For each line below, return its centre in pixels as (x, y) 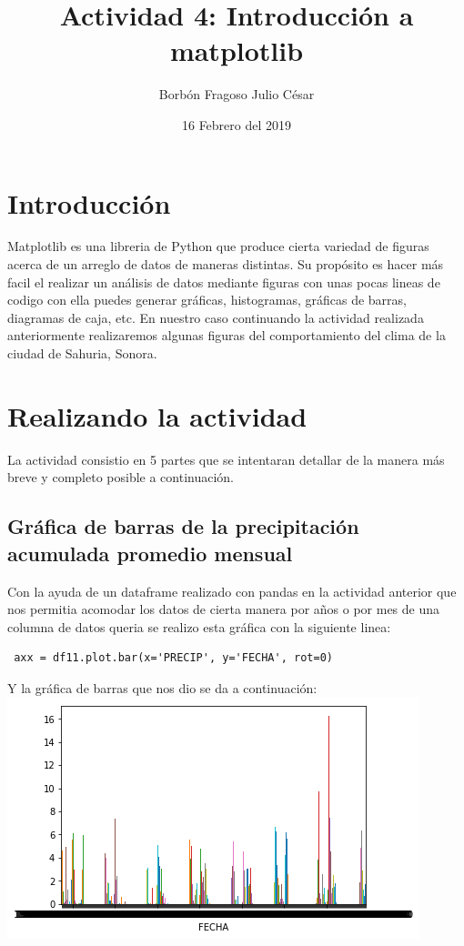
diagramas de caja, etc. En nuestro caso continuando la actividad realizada (216, 317)
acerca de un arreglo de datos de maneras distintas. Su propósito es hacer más (226, 264)
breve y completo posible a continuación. (121, 477)
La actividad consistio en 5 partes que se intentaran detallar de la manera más (226, 459)
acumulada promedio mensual (150, 553)
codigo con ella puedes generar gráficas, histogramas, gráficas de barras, (207, 300)
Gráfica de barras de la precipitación (183, 526)
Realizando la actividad (157, 415)
